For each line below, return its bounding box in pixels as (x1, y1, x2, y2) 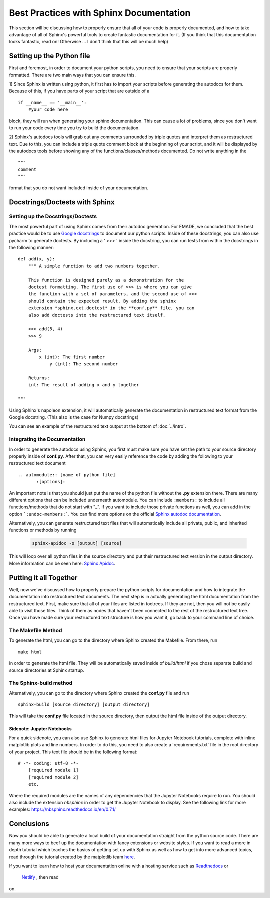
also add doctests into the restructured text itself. (28, 312, 166, 318)
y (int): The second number (49, 361, 118, 367)
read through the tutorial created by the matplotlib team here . (9, 854, 135, 860)
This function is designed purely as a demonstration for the (28, 277, 184, 283)
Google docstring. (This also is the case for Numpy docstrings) (9, 414, 139, 420)
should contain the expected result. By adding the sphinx (28, 298, 176, 304)
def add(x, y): (18, 256, 55, 262)
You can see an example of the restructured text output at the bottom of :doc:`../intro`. (9, 423, 187, 429)
